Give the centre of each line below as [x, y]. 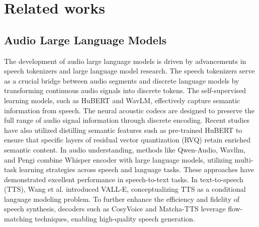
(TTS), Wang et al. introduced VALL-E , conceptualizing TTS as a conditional [125, 189]
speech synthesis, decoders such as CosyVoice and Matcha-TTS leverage [115, 209]
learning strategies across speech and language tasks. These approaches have [137, 169]
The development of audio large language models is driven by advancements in [125, 61]
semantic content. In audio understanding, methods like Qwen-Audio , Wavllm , [125, 149]
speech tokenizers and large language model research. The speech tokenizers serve [129, 71]
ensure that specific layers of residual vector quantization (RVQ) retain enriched [127, 140]
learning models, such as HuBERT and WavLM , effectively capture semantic [122, 100]
